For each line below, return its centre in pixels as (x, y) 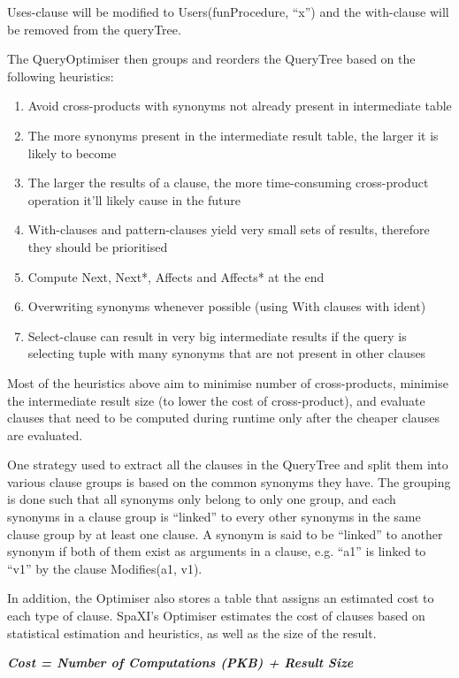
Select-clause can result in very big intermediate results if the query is (217, 335)
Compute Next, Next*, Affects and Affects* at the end (176, 276)
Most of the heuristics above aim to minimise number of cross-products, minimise (228, 382)
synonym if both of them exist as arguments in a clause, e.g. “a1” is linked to (217, 551)
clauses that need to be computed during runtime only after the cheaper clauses (223, 418)
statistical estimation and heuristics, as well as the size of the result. (192, 632)
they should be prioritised (98, 246)
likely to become (72, 152)
